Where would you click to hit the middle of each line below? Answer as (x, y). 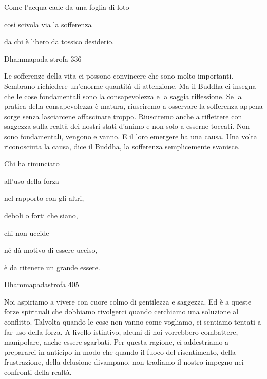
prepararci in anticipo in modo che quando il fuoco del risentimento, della (120, 352)
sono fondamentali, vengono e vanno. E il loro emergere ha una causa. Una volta (131, 136)
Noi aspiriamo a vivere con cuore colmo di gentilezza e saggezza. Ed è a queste (128, 301)
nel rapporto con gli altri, (44, 198)
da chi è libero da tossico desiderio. (59, 41)
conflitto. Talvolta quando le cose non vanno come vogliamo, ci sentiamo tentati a (133, 322)
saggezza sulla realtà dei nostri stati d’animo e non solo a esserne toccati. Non (127, 126)
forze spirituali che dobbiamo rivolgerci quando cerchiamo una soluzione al (121, 311)
